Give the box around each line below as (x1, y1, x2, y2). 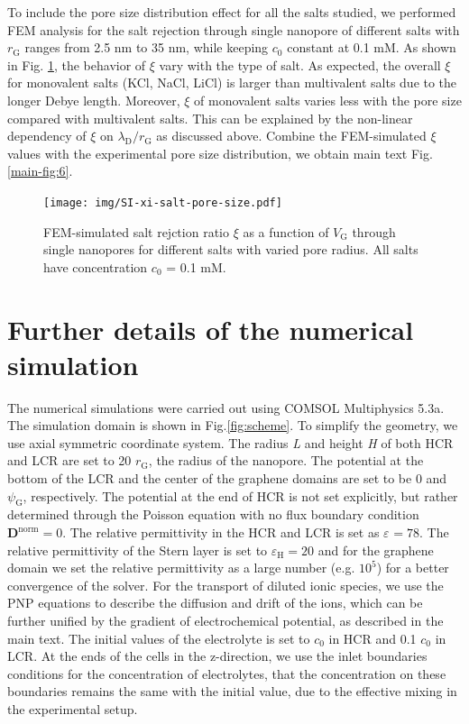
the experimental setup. (7, 699, 138, 718)
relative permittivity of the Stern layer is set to (7, 540, 268, 559)
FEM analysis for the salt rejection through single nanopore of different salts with (7, 20, 460, 39)
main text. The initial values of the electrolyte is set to (7, 628, 310, 647)
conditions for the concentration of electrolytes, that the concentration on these (7, 664, 446, 683)
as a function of (243, 222, 329, 241)
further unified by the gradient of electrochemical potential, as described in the (7, 611, 444, 630)
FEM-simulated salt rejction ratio (43, 222, 229, 241)
